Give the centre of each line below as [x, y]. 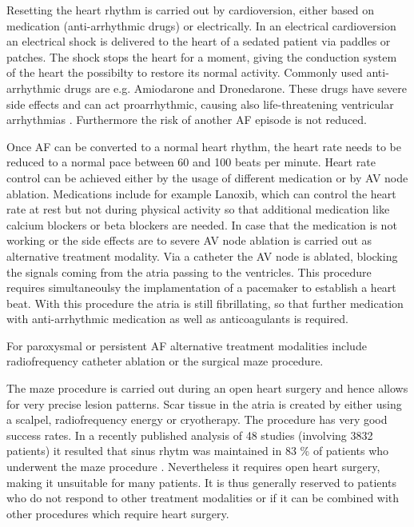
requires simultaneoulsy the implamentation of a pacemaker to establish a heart [201, 287]
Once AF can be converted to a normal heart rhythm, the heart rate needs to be [204, 146]
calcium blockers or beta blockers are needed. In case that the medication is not [202, 224]
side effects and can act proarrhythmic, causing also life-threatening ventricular [200, 104]
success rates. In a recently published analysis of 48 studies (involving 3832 [190, 435]
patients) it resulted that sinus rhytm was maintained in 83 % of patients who [198, 451]
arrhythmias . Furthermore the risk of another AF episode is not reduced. [187, 120]
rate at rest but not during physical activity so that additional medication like [198, 209]
